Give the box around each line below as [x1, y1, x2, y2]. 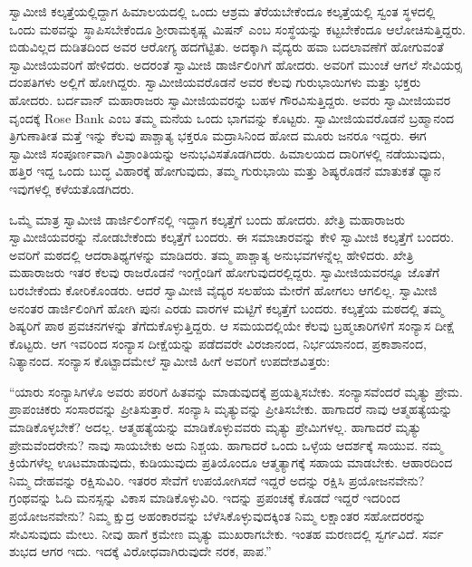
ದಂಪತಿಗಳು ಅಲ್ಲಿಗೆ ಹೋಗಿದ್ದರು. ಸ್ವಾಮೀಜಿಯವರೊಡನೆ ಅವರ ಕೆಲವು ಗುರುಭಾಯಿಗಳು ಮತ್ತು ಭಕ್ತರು [9, 72, 421, 91]
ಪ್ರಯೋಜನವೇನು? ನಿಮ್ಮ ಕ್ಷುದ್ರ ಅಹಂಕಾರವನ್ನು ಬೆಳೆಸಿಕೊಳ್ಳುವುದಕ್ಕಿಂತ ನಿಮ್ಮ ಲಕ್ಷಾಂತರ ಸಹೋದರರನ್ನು [9, 506, 427, 525]
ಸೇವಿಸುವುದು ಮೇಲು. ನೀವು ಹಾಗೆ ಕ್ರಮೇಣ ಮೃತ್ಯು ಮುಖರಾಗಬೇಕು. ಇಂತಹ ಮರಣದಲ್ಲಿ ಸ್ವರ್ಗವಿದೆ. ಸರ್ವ [9, 524, 444, 543]
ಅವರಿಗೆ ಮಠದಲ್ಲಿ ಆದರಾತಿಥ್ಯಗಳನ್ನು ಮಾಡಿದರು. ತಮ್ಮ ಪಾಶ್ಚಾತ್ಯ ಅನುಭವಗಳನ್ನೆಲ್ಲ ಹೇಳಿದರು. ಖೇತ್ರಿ [9, 245, 414, 264]
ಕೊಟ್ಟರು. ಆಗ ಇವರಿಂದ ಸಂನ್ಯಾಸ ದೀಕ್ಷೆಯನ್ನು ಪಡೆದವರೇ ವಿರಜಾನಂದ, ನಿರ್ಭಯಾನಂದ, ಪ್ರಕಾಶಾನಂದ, [9, 333, 427, 352]
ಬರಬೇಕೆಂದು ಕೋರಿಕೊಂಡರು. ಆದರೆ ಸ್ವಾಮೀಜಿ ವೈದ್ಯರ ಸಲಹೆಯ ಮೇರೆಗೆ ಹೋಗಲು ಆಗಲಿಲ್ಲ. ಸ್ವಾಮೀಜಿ [9, 280, 438, 299]
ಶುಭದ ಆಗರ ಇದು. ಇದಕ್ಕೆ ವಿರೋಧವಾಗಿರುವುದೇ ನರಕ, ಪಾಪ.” [9, 542, 272, 561]
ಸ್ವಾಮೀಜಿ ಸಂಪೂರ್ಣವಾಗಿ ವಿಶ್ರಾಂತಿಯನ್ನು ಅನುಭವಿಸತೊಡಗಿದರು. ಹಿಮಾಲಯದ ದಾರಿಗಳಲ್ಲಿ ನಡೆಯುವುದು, [9, 143, 446, 162]
